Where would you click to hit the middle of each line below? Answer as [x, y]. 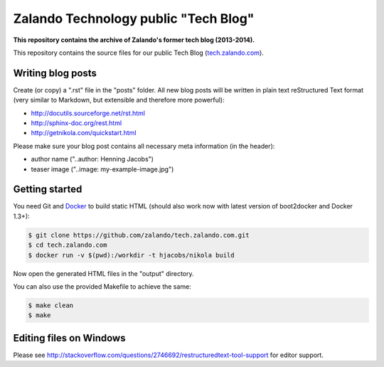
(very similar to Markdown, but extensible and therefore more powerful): [119, 100]
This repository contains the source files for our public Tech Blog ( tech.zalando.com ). [139, 53]
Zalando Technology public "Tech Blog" [134, 18]
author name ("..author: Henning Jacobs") [92, 159]
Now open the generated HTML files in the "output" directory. [103, 273]
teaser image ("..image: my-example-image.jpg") [102, 169]
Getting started [48, 190]
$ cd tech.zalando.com [68, 245]
